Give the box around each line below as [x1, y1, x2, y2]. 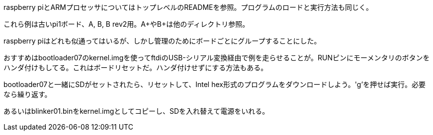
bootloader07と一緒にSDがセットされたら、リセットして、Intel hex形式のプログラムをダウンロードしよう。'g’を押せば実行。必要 [3, 80, 426, 89]
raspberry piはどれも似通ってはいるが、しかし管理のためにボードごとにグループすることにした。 [3, 37, 321, 45]
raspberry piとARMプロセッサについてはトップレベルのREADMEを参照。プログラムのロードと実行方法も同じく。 [3, 3, 373, 11]
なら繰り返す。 [3, 90, 52, 98]
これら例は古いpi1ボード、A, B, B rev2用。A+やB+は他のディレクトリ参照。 [3, 20, 250, 28]
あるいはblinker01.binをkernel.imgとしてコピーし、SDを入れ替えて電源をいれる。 [3, 107, 269, 115]
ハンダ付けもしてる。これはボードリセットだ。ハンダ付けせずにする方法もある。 [3, 63, 268, 72]
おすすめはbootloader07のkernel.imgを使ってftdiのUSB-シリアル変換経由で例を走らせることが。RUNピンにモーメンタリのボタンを [3, 53, 430, 62]
